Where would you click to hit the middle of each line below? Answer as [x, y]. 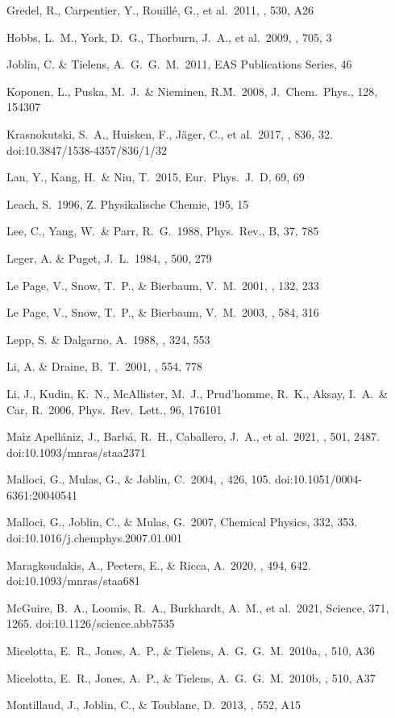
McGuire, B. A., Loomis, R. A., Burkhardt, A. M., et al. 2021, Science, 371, [198, 607]
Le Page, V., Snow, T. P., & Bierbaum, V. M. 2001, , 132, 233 [163, 285]
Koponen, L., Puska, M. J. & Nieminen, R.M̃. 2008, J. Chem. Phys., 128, [192, 91]
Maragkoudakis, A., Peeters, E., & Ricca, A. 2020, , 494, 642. [159, 564]
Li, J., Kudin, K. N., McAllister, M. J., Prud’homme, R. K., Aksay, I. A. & [197, 393]
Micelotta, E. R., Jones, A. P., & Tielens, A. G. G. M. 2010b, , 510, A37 [191, 677]
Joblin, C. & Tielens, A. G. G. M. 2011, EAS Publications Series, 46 [179, 64]
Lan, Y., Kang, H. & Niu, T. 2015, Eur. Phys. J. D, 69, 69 [156, 177]
